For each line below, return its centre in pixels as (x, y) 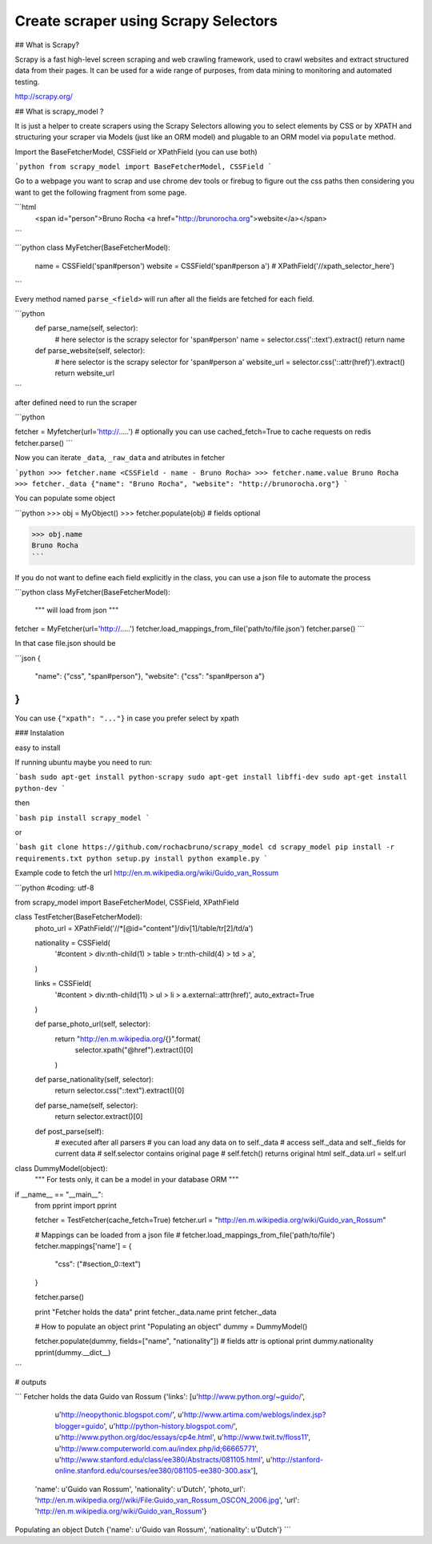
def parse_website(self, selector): (90, 351)
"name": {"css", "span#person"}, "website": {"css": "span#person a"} (150, 676)
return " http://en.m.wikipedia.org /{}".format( (128, 1039)
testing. (27, 82)
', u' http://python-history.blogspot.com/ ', (170, 1426)
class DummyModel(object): (61, 1168)
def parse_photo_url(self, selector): (93, 1024)
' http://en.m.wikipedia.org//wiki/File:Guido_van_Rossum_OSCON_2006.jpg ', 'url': (167, 1500)
